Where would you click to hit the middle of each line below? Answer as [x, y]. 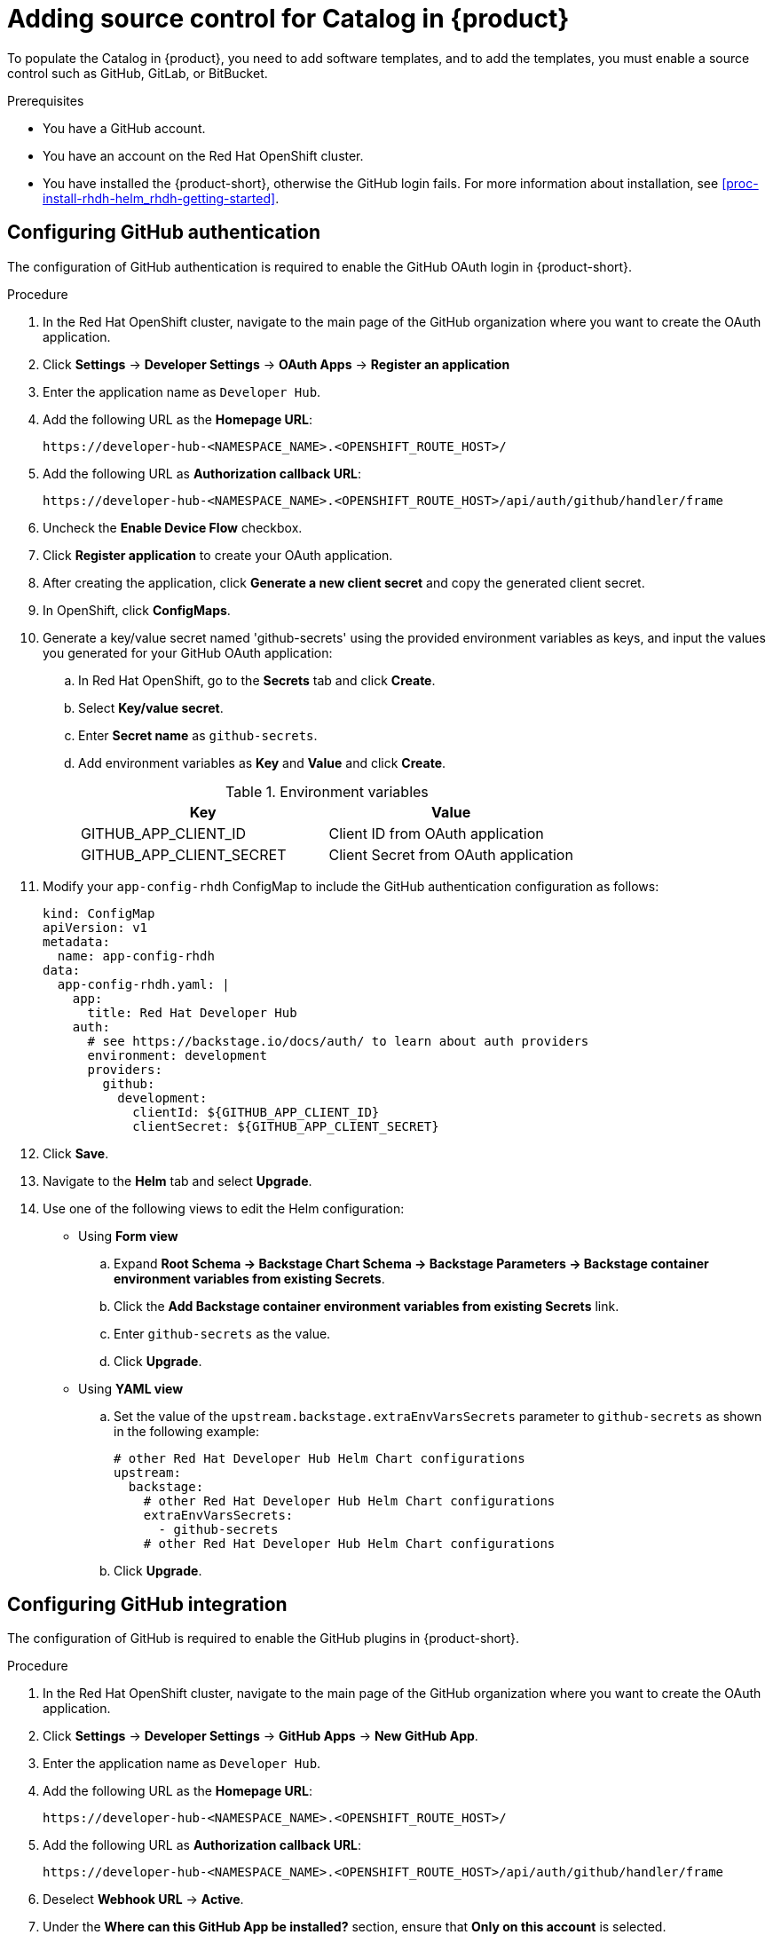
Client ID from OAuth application [436, 833]
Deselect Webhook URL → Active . [143, 1899]
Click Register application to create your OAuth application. [218, 555]
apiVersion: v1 [95, 927]
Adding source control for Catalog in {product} [288, 19]
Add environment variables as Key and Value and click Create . [262, 762]
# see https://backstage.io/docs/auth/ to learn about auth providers [338, 1041]
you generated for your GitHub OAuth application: [188, 652]
